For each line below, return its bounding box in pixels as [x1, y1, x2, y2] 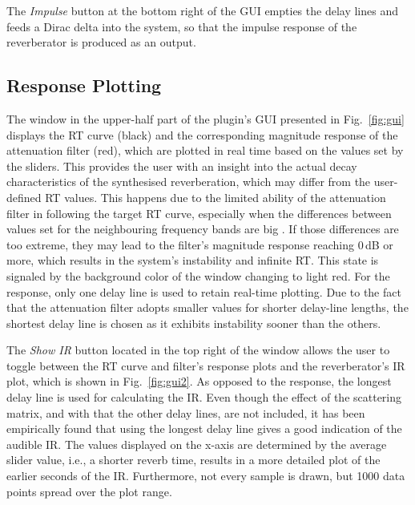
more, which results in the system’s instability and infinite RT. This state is [6, 252, 379, 269]
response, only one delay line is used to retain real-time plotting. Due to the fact [6, 283, 401, 300]
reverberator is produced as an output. [6, 34, 196, 50]
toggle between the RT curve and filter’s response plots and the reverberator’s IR [6, 357, 405, 374]
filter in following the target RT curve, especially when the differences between [6, 204, 392, 221]
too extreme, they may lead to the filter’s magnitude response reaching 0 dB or [6, 236, 393, 252]
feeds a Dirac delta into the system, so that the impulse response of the [6, 18, 357, 34]
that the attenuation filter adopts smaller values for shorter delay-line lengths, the [6, 299, 409, 316]
